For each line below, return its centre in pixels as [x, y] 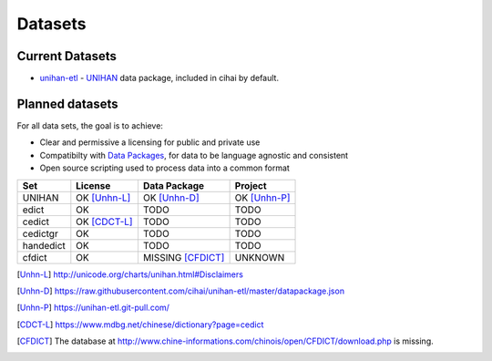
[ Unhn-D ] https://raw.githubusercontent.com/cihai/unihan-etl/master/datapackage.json [181, 291]
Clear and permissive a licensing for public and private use [150, 142]
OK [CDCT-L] [104, 222]
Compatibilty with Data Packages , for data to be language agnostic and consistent [194, 155]
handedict [44, 245]
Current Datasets [67, 56]
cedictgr [40, 233]
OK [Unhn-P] [262, 198]
